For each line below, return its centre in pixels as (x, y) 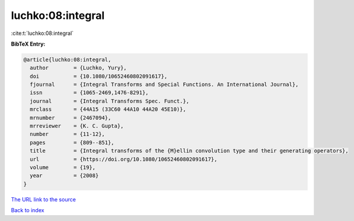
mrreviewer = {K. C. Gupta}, (77, 126)
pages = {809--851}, (72, 142)
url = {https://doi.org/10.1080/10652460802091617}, (124, 159)
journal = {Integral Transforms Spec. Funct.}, (110, 101)
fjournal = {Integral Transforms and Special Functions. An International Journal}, (164, 85)
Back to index (28, 210)
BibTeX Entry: (28, 44)
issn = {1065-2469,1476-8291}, (89, 93)
